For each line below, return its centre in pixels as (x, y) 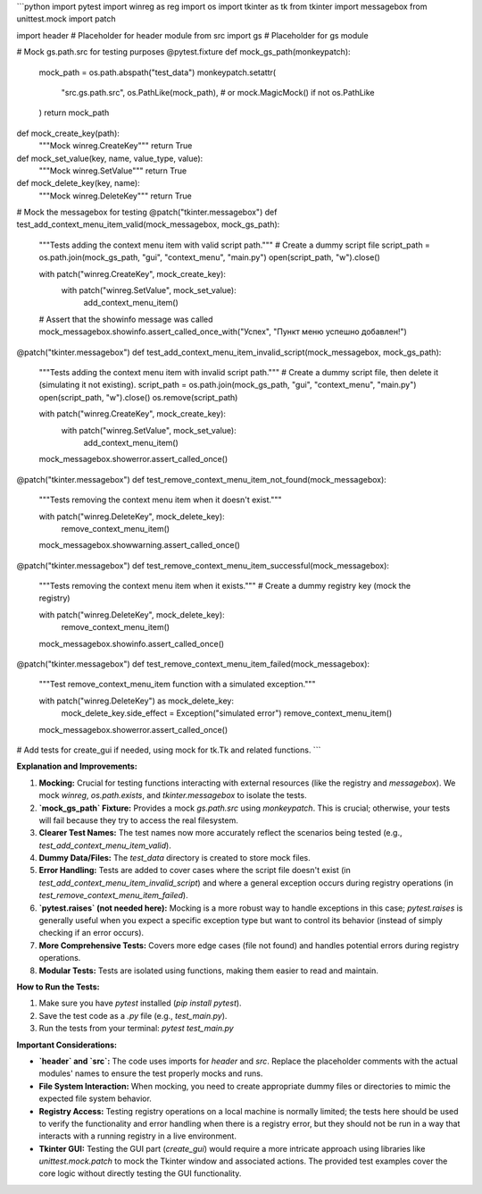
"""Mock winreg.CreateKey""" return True (116, 146)
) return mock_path (74, 113)
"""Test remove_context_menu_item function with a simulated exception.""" (177, 685)
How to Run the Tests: (58, 987)
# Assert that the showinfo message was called (126, 319)
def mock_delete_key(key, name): (78, 183)
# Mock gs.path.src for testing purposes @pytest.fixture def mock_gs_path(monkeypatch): (184, 52)
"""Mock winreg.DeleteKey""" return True (115, 196)
